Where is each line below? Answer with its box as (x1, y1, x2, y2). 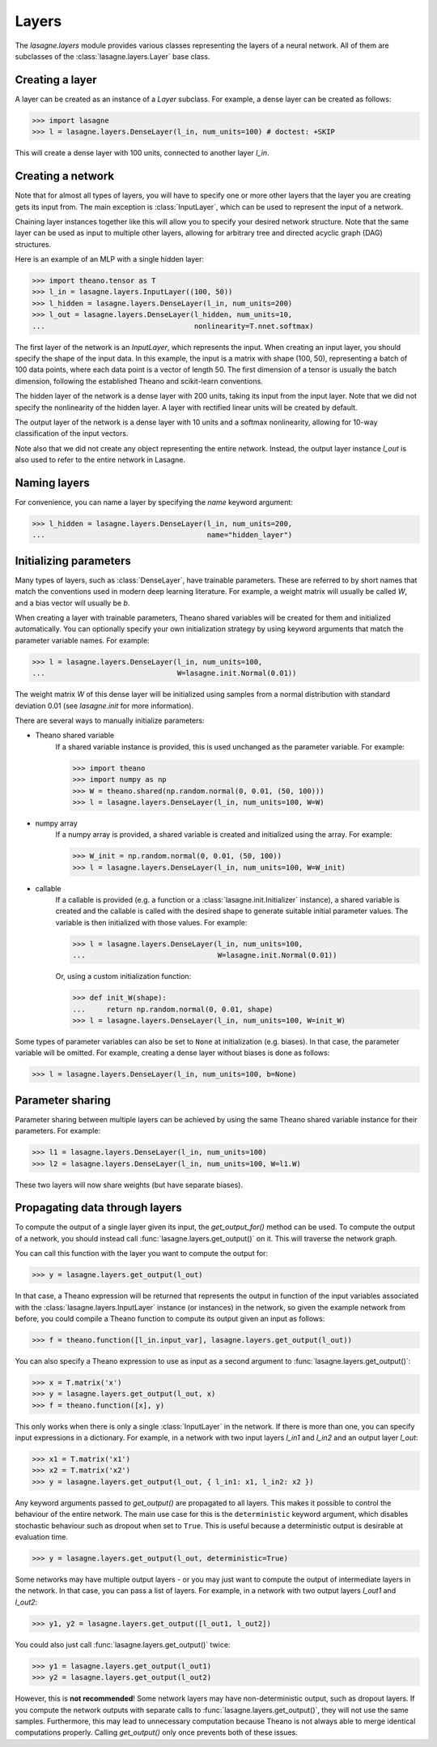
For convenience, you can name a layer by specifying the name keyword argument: (15, 498, 293, 507)
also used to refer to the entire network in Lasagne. (15, 455, 186, 465)
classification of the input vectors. (15, 429, 129, 438)
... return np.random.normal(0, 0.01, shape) (72, 1005, 274, 1014)
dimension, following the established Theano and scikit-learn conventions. (15, 376, 263, 386)
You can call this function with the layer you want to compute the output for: (15, 1249, 269, 1258)
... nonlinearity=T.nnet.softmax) (32, 321, 314, 331)
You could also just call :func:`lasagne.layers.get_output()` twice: (15, 1639, 231, 1649)
